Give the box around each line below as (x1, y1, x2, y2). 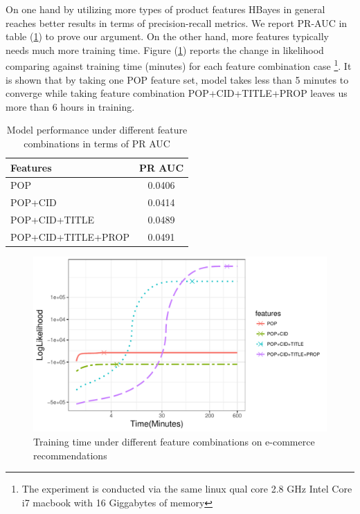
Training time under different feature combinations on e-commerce (33, 434, 315, 449)
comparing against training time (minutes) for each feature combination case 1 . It (6, 57, 352, 73)
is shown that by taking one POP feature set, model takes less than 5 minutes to (6, 72, 349, 86)
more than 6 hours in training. (6, 99, 135, 113)
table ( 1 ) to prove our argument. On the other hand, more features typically (6, 29, 330, 44)
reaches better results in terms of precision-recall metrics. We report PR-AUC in (6, 15, 348, 30)
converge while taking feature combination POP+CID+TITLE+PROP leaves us (6, 86, 348, 100)
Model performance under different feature (6, 122, 188, 137)
